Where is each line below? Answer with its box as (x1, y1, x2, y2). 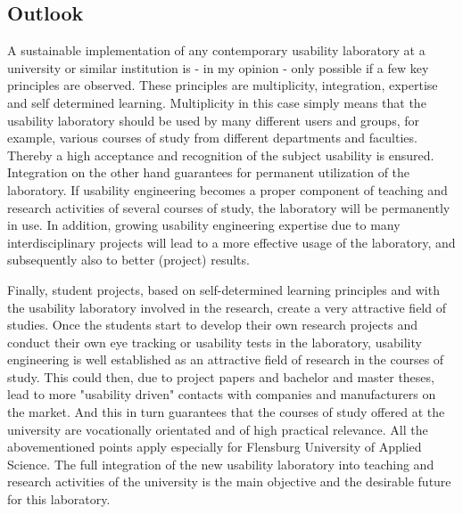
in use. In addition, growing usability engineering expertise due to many (7, 216, 401, 234)
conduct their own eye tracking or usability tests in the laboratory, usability (7, 332, 422, 351)
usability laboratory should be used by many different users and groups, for (7, 110, 419, 129)
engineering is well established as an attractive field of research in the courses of (7, 350, 444, 369)
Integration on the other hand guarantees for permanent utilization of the (7, 163, 410, 182)
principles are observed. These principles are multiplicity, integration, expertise (7, 76, 438, 94)
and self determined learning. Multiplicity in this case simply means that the (7, 93, 426, 111)
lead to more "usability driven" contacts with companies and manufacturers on (7, 385, 436, 404)
